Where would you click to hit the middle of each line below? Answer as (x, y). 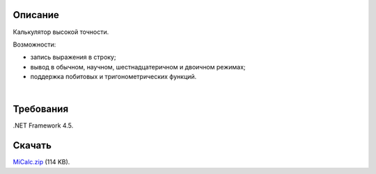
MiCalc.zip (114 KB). (41, 162)
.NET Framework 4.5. (43, 125)
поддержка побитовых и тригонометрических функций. (113, 77)
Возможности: (34, 44)
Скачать (32, 146)
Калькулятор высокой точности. (61, 32)
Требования (41, 109)
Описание (36, 15)
